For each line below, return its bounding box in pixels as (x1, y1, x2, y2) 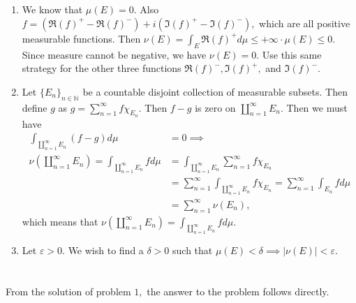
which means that (22, 214, 98, 228)
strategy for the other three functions (22, 61, 181, 75)
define (22, 100, 47, 114)
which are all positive (259, 15, 350, 30)
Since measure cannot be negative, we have (22, 47, 207, 61)
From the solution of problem (6, 284, 131, 299)
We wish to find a (68, 243, 144, 258)
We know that (22, 2, 83, 17)
